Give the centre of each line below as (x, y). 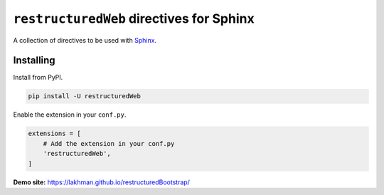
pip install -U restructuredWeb (85, 96)
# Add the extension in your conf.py (109, 143)
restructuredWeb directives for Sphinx (134, 19)
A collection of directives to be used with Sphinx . (85, 40)
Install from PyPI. (38, 78)
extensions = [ (54, 134)
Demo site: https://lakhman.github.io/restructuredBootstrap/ (101, 182)
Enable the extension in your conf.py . (70, 115)
